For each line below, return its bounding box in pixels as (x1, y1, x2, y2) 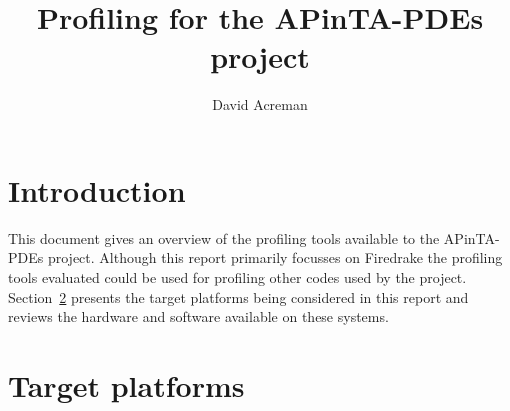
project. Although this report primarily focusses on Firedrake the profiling (47, 247, 503, 268)
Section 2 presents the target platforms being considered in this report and (8, 286, 469, 307)
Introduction (8, 169, 186, 210)
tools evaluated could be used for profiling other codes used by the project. (8, 267, 467, 288)
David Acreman (212, 94, 308, 115)
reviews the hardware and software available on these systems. (8, 306, 389, 327)
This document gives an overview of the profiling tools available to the (8, 227, 440, 248)
